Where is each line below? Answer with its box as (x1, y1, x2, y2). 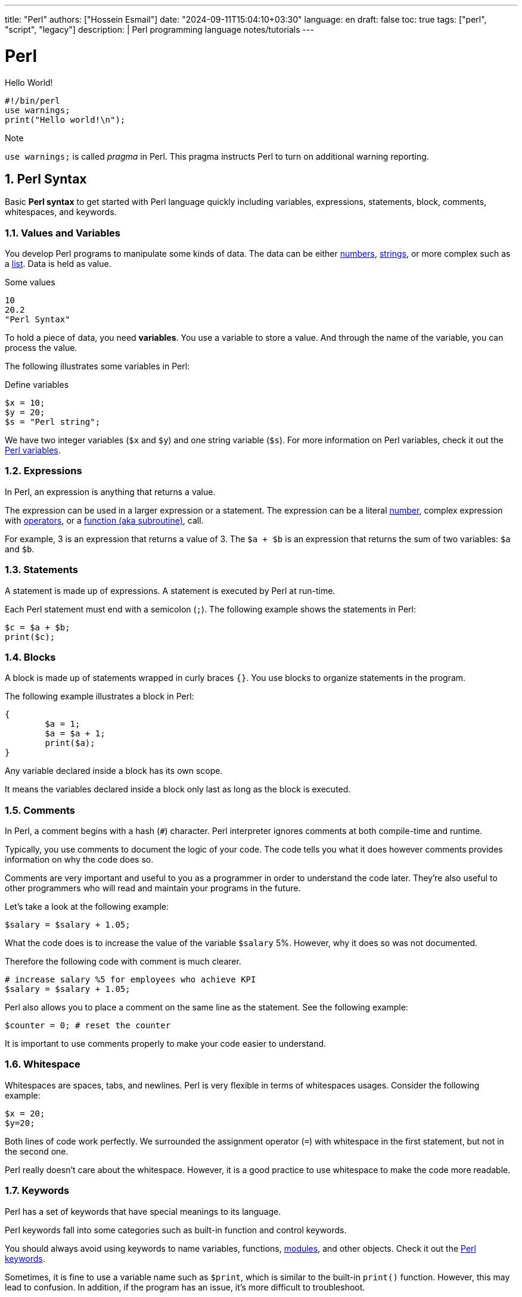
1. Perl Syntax (5, 171, 87, 186)
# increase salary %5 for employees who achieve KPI (5, 975, 256, 985)
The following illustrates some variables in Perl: (5, 361, 190, 372)
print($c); (5, 632, 55, 642)
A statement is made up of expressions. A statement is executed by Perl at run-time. (5, 585, 335, 596)
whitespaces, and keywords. (5, 207, 117, 217)
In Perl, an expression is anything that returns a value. (5, 486, 216, 497)
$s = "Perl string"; (5, 417, 101, 427)
